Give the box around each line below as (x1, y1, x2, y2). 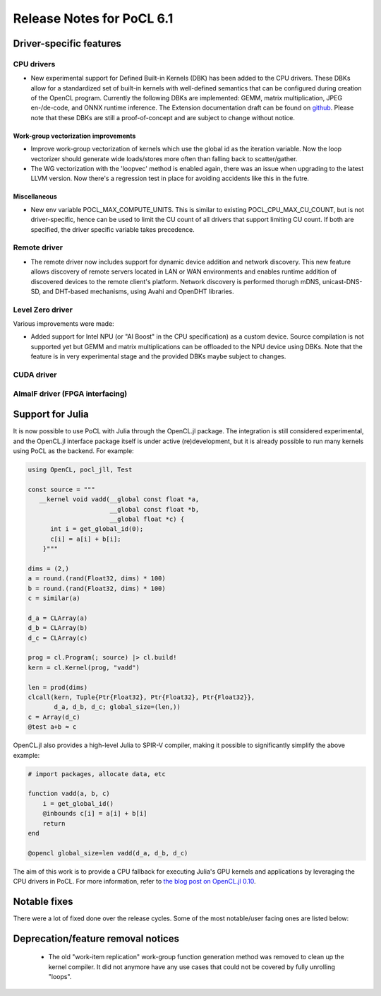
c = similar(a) (28, 594, 80, 602)
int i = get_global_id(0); (50, 525, 144, 533)
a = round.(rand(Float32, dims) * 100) (28, 575, 166, 582)
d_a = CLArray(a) (28, 614, 88, 622)
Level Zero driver (13, 305, 73, 315)
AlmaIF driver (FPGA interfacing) (13, 389, 128, 399)
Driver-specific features (13, 37, 121, 49)
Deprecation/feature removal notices (13, 932, 180, 944)
